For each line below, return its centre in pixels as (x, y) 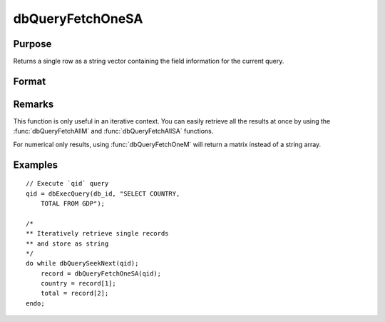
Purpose (32, 44)
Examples (36, 165)
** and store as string (67, 243)
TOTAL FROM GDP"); (73, 203)
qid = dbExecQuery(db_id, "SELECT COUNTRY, (103, 193)
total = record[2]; (75, 293)
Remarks (34, 104)
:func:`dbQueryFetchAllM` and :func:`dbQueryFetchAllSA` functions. (113, 131)
